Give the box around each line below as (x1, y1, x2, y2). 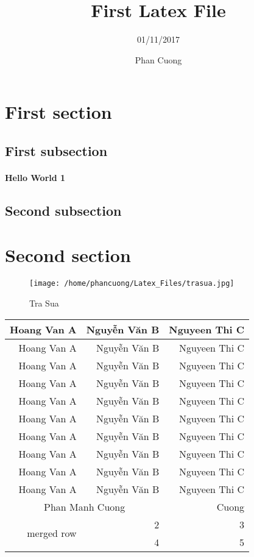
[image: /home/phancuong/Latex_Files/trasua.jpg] (29, 279, 235, 288)
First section (5, 99, 112, 124)
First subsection (5, 141, 108, 160)
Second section (5, 243, 131, 268)
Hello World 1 (5, 171, 66, 183)
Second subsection (5, 200, 122, 219)
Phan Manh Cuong (44, 499, 125, 514)
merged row (27, 526, 77, 541)
